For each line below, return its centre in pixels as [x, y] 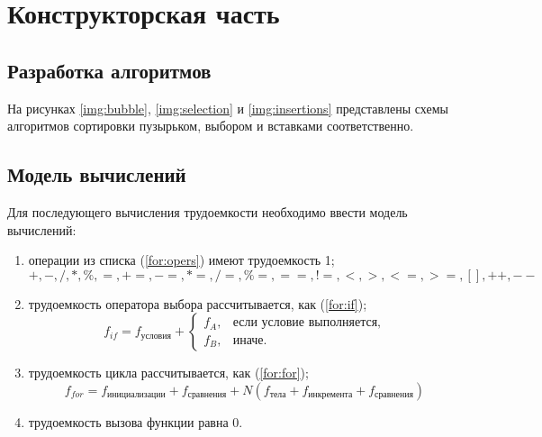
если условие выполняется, [307, 323]
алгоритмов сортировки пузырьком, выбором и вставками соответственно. [211, 126]
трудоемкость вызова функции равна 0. [135, 421]
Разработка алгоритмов [109, 70]
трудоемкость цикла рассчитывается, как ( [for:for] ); [168, 373]
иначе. [250, 340]
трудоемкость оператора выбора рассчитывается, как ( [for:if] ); [198, 303]
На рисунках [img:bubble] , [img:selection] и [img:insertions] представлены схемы [228, 108]
